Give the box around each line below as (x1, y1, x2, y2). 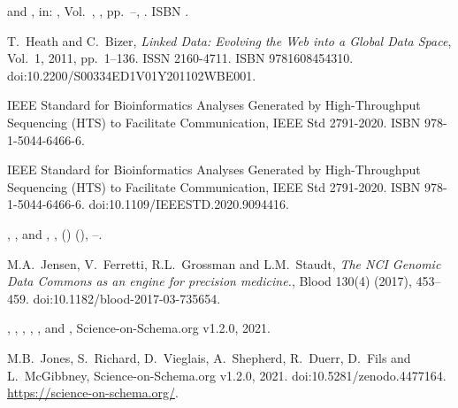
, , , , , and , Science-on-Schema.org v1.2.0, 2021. (7, 319, 271, 337)
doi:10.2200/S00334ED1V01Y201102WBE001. (7, 65, 256, 84)
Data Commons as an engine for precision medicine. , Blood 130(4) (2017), (7, 272, 412, 290)
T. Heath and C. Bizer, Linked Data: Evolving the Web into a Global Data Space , (7, 31, 452, 50)
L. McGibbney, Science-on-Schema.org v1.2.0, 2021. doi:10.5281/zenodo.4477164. (7, 366, 447, 384)
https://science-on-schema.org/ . (7, 383, 179, 402)
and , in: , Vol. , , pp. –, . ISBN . (7, 2, 189, 19)
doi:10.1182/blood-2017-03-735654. (33, 289, 221, 307)
